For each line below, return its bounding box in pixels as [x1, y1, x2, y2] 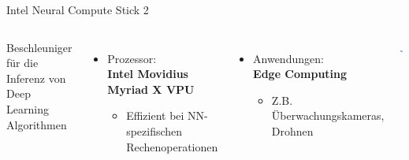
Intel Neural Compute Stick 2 [6, 2, 149, 17]
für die [6, 54, 39, 71]
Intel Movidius [107, 65, 188, 82]
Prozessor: [107, 50, 157, 66]
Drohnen [271, 122, 314, 139]
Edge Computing [253, 65, 348, 82]
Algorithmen [6, 116, 67, 132]
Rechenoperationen [126, 138, 218, 154]
